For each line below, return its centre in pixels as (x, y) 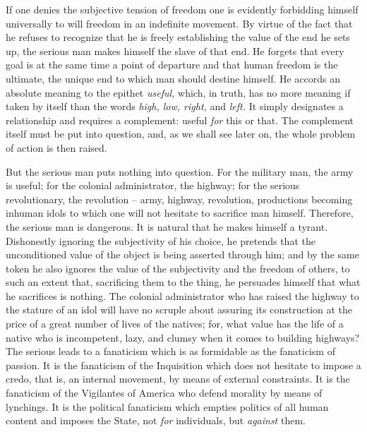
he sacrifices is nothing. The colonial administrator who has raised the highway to (182, 295)
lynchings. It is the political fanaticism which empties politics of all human (167, 406)
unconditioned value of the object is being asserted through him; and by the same (182, 254)
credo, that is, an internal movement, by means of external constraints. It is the (178, 379)
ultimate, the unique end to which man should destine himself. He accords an (173, 78)
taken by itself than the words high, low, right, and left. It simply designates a (175, 106)
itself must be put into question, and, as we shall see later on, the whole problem (181, 134)
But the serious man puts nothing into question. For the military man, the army (180, 171)
